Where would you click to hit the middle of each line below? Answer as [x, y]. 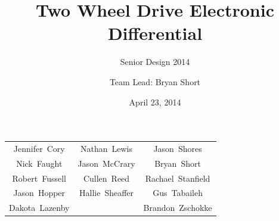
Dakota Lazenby [39, 208]
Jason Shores [178, 148]
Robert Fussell [39, 178]
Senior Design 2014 [155, 62]
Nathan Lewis [107, 148]
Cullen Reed [106, 178]
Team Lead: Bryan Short [155, 81]
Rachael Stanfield [178, 178]
